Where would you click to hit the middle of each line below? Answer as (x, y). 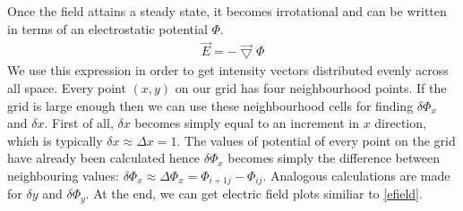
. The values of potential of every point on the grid (316, 140)
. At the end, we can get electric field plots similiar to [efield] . (254, 194)
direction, (400, 123)
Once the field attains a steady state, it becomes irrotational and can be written (227, 11)
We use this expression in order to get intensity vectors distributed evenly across (228, 70)
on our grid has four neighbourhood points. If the (311, 88)
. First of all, (79, 123)
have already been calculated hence (104, 158)
